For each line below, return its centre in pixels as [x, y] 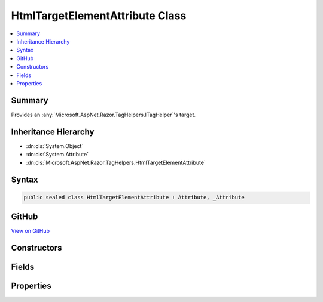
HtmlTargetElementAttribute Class [99, 16]
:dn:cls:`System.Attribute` [57, 155]
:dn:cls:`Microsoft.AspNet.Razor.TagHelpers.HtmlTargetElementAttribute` [116, 163]
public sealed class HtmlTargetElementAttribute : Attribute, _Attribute [134, 198]
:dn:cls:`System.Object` [55, 146]
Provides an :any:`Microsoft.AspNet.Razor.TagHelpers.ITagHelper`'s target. [103, 115]
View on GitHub [31, 230]
